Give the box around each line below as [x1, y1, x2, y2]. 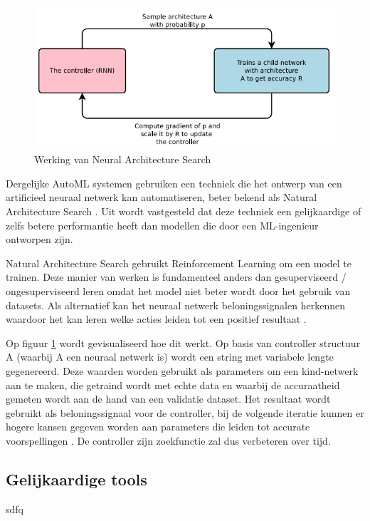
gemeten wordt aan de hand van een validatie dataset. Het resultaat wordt [6, 391, 331, 406]
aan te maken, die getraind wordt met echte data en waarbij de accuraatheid [6, 377, 340, 392]
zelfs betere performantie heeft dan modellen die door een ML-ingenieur [6, 217, 319, 232]
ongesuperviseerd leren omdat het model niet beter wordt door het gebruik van [6, 284, 351, 298]
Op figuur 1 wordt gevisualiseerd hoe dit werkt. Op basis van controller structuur [6, 335, 361, 350]
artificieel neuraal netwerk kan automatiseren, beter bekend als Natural [6, 190, 317, 205]
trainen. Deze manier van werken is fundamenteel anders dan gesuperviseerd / [6, 269, 347, 284]
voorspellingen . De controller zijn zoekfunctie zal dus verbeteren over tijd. [6, 433, 331, 448]
